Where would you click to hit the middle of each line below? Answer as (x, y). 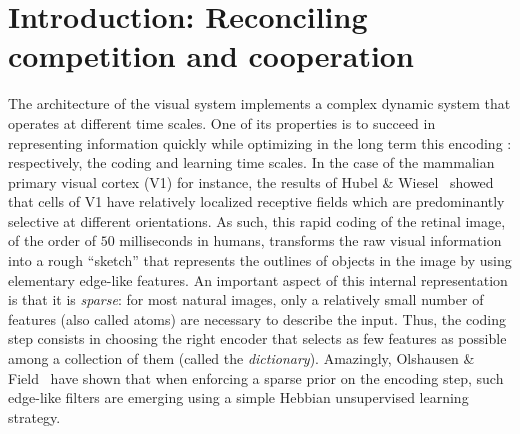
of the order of (52, 240)
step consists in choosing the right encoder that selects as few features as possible (257, 338)
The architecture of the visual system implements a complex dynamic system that (259, 103)
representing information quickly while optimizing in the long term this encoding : (260, 142)
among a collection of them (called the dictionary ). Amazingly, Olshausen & (241, 358)
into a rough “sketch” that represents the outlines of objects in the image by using (260, 260)
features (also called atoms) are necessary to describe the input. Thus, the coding (257, 318)
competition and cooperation (211, 55)
